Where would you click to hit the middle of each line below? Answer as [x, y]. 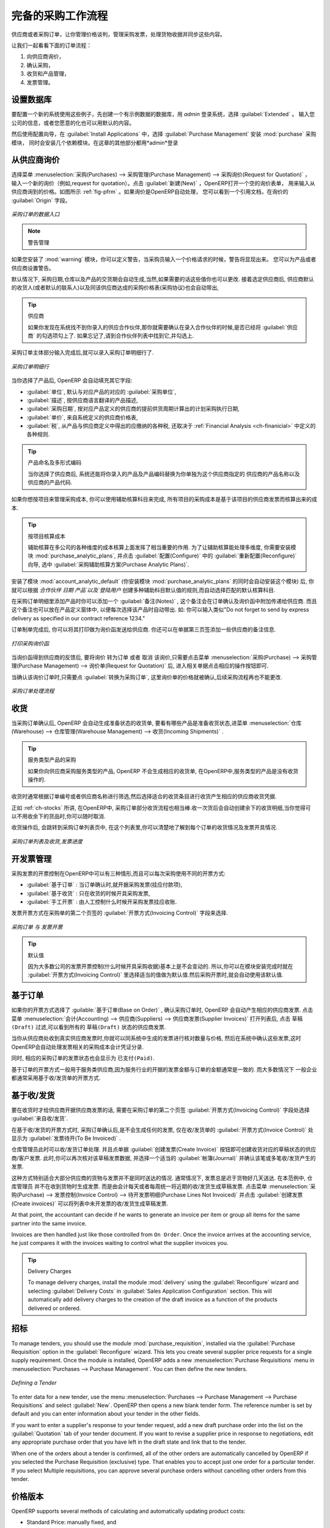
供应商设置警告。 [33, 268]
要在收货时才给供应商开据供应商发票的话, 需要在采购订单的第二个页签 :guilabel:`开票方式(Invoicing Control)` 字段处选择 [160, 1110]
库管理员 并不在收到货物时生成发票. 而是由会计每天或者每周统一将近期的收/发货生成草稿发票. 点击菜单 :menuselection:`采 [163, 1186]
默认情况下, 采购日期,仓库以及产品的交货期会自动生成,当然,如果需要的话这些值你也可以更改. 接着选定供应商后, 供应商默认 [163, 279]
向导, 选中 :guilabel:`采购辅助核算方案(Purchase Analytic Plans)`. [108, 564]
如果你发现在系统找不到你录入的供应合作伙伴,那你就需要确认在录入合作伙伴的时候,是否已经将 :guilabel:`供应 [163, 327]
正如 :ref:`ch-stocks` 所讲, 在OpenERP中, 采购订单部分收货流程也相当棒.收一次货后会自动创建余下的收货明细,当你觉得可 [161, 807]
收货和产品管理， [48, 74]
